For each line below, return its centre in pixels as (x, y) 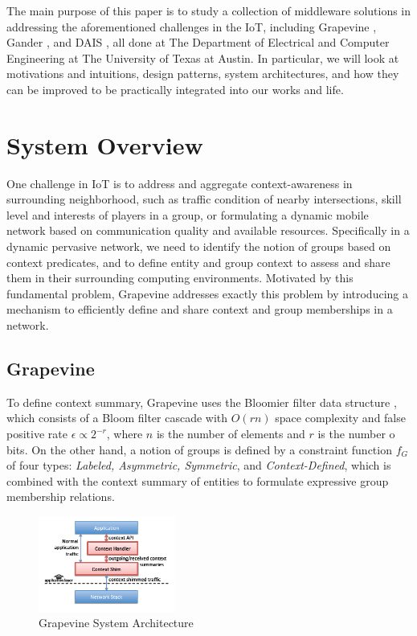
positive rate (37, 434)
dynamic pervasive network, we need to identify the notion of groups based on (199, 246)
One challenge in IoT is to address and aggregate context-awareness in (180, 183)
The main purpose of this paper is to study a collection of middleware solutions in (209, 10)
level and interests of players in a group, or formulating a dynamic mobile (188, 214)
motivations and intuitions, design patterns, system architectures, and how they (203, 74)
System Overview (105, 144)
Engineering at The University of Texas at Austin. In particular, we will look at (203, 57)
